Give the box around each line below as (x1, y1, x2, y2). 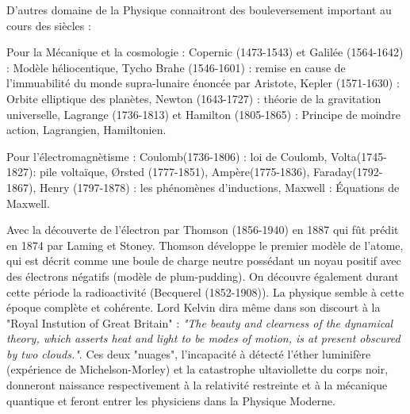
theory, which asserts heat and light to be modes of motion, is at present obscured (6, 330, 400, 347)
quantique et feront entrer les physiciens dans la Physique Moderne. (6, 392, 335, 408)
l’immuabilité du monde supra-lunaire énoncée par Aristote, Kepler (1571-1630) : (6, 75, 400, 91)
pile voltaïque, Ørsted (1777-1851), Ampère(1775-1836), (39, 163, 310, 180)
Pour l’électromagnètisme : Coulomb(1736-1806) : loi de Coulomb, (6, 148, 328, 164)
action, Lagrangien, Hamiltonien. (6, 121, 167, 138)
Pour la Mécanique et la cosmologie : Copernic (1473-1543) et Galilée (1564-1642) (6, 44, 404, 60)
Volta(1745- (331, 148, 387, 164)
